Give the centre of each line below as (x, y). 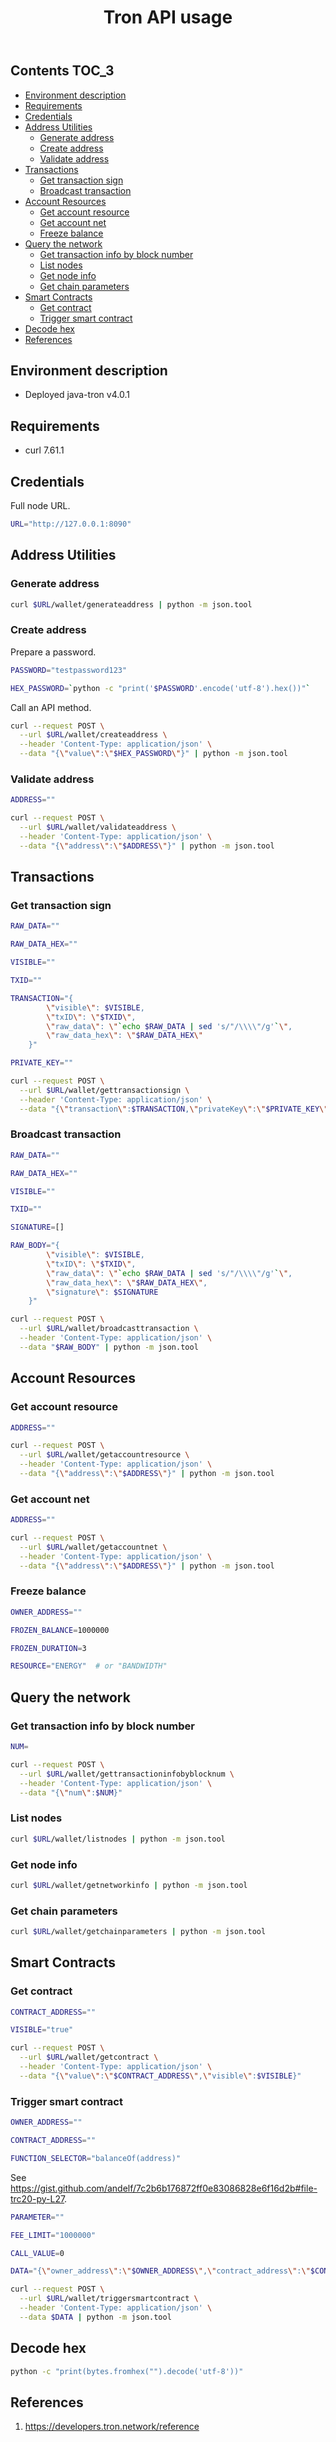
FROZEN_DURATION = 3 (48, 1648)
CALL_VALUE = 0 (37, 2253)
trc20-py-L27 (37, 2198)
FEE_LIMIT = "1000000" (53, 2235)
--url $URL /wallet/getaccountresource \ (104, 1455)
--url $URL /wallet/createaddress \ (93, 735)
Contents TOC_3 (62, 71)
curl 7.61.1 (44, 450)
